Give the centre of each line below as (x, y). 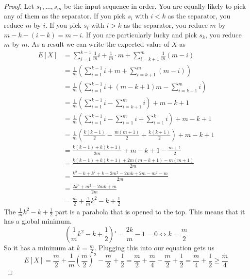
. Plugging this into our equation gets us (154, 248)
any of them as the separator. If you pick (65, 15)
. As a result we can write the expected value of (98, 44)
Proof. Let (19, 6)
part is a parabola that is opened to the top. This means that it (150, 211)
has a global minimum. (38, 221)
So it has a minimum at (39, 248)
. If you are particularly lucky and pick (139, 34)
